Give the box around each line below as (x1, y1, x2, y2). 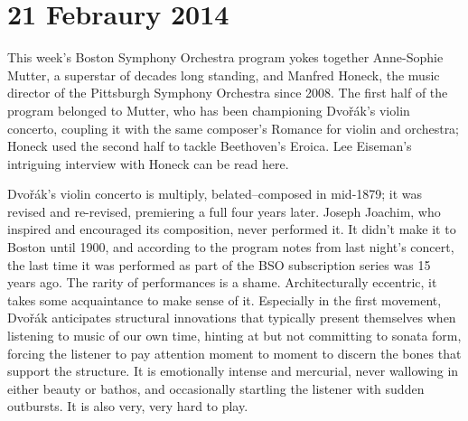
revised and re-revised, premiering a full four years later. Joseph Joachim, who (7, 201, 441, 220)
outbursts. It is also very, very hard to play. (7, 397, 248, 416)
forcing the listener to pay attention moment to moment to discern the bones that (7, 343, 462, 362)
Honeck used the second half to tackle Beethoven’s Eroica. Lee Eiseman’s (7, 136, 412, 155)
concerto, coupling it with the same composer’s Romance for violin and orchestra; (7, 118, 460, 137)
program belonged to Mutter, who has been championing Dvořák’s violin (7, 100, 410, 119)
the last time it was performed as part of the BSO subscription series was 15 (7, 255, 431, 274)
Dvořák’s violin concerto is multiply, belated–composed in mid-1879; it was (7, 184, 423, 203)
